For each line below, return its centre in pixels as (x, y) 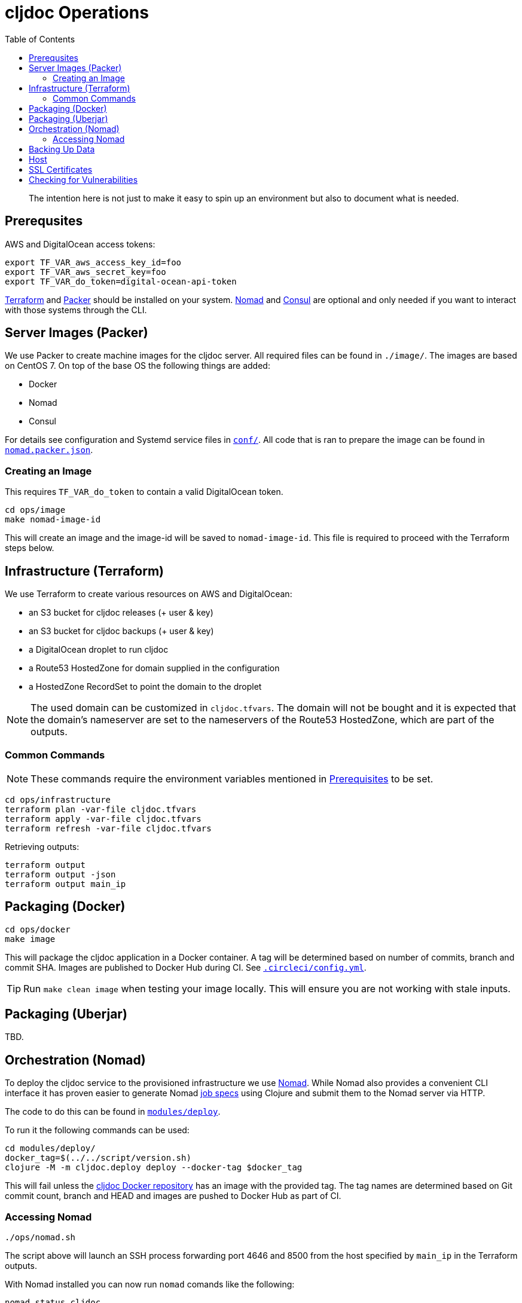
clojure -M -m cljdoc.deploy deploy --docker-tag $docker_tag (154, 1168)
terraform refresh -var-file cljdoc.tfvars (108, 828)
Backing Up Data (62, 149)
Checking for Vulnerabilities (83, 179)
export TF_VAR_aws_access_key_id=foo (93, 262)
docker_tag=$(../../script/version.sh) (98, 1158)
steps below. (30, 548)
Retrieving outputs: (42, 846)
